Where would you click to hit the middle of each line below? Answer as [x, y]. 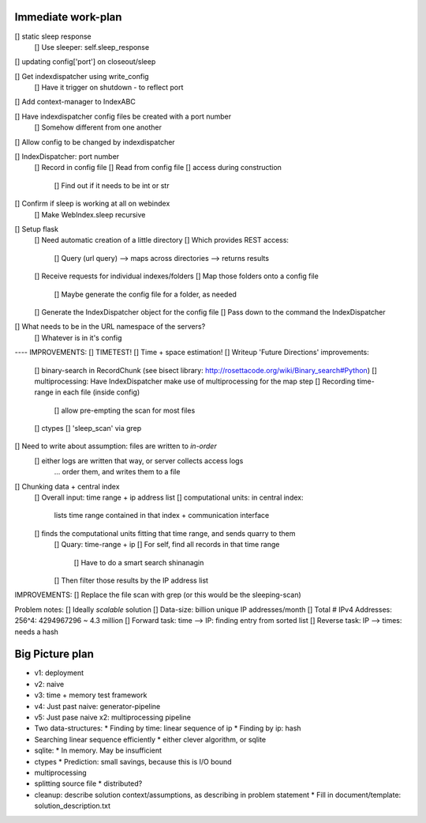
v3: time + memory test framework [91, 695]
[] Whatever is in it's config [78, 338]
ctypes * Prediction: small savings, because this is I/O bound [133, 761]
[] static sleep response [53, 36]
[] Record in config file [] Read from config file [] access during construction [158, 168]
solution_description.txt [72, 806]
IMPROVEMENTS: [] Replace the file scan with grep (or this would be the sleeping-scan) [158, 595]
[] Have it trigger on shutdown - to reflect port [109, 88]
